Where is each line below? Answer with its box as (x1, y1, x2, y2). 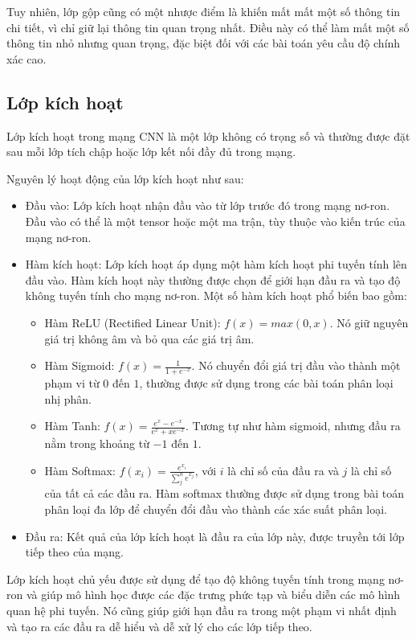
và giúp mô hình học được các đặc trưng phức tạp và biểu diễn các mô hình (26, 586, 401, 603)
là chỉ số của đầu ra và (227, 462, 339, 478)
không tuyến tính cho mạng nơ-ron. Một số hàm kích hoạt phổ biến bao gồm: (25, 287, 407, 304)
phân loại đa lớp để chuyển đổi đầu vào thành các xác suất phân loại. (44, 501, 387, 518)
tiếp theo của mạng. (25, 544, 124, 560)
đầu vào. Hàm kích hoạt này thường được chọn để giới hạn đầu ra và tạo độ (25, 271, 401, 288)
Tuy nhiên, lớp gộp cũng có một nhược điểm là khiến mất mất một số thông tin (6, 3, 401, 19)
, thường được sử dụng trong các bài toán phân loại (139, 374, 394, 391)
